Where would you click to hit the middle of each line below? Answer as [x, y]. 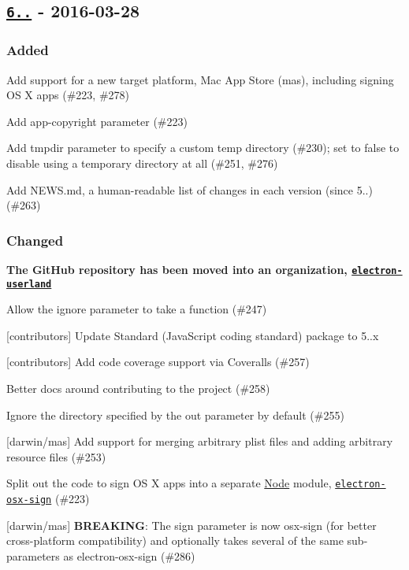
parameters [33, 555]
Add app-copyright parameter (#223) [97, 121]
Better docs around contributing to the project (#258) [138, 389]
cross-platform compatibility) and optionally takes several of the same [175, 540]
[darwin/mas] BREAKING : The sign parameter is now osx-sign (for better [191, 525]
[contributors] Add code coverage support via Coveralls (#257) [158, 362]
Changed [35, 240]
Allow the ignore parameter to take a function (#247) [137, 309]
